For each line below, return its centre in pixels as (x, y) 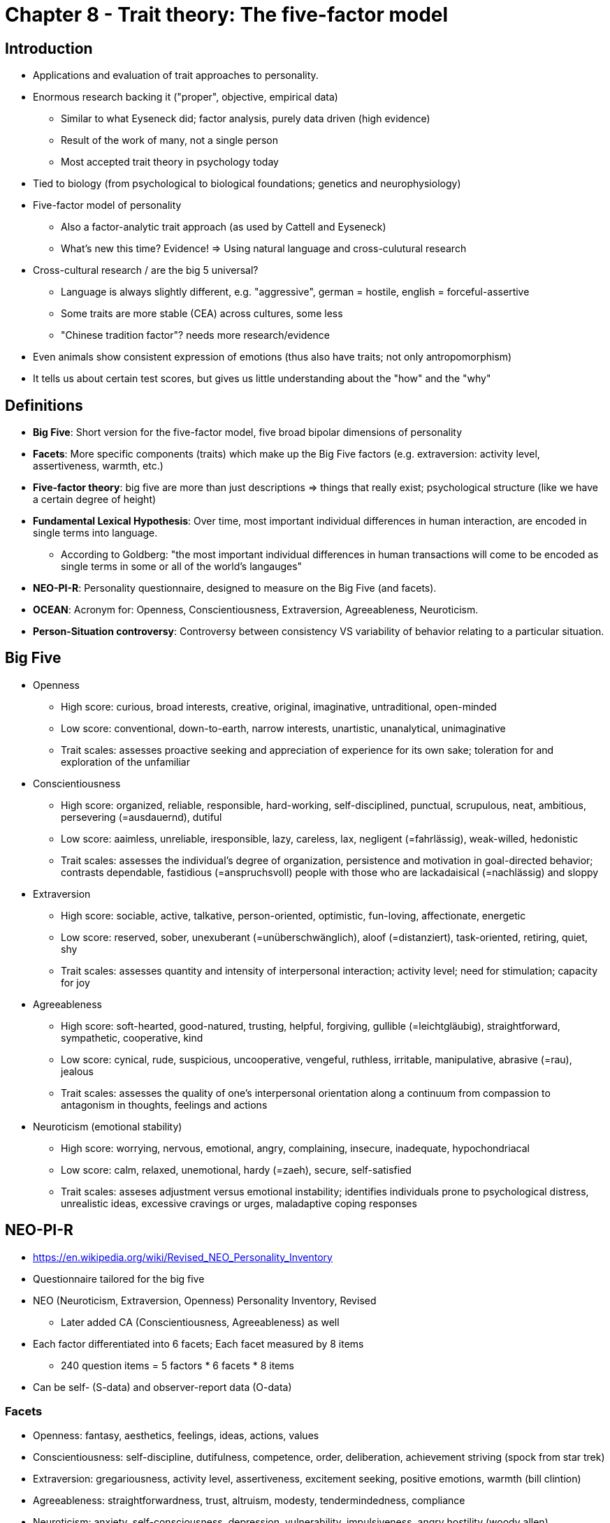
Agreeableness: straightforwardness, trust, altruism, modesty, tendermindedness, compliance (249, 1501)
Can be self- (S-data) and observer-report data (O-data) (162, 1387)
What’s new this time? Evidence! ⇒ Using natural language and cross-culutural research (264, 249)
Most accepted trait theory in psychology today (170, 162)
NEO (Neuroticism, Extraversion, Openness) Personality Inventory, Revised (205, 1300)
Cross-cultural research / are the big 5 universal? (146, 270)
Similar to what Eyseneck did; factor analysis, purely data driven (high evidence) (246, 119)
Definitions (44, 405)
